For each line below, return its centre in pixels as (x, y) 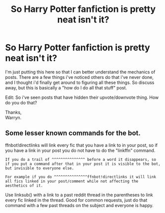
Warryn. (13, 117)
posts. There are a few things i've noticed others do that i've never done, (79, 77)
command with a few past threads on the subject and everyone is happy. (79, 205)
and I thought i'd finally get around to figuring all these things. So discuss (80, 82)
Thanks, (13, 112)
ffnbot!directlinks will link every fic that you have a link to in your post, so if (81, 145)
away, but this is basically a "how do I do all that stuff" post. (66, 87)
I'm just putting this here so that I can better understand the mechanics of (80, 72)
